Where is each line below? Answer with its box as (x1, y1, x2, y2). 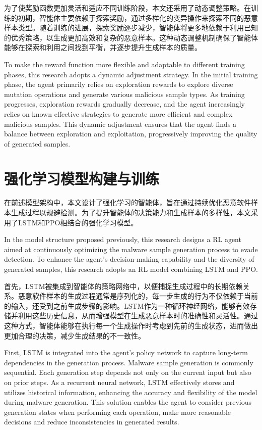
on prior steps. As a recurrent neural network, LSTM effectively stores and (4, 376, 235, 387)
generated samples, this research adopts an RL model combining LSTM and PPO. (4, 264, 258, 274)
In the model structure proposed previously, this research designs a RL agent (4, 234, 241, 245)
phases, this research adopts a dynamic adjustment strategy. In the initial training (4, 69, 258, 79)
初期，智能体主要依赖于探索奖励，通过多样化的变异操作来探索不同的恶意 (18, 12, 258, 23)
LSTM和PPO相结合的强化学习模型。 (18, 217, 138, 227)
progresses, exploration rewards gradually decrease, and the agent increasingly (4, 99, 245, 109)
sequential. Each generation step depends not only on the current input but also (4, 367, 251, 377)
